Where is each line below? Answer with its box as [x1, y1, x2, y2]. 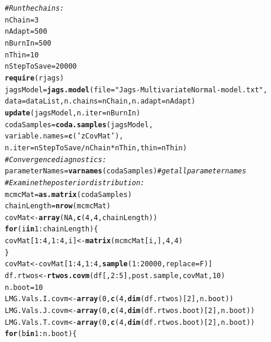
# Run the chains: [5, 4, 64, 12]
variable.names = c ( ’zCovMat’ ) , [5, 132, 124, 141]
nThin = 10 [5, 50, 39, 59]
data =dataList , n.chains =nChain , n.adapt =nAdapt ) [5, 97, 196, 106]
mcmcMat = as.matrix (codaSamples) [5, 190, 132, 199]
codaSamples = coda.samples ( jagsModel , [5, 120, 153, 129]
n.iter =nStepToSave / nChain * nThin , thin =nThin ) [5, 143, 187, 152]
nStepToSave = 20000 [5, 62, 77, 71]
